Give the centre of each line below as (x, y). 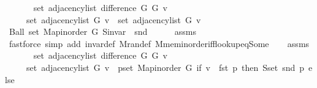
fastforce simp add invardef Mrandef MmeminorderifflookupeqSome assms (159, 43)
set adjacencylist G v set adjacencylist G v (113, 19)
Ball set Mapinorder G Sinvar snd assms (102, 31)
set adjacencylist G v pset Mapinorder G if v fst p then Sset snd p (165, 67)
